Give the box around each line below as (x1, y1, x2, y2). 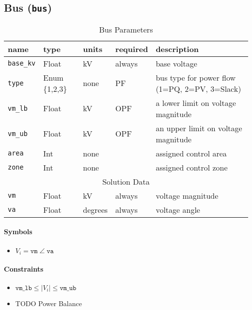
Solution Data (102, 175, 150, 187)
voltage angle (156, 204, 200, 215)
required (115, 43, 148, 54)
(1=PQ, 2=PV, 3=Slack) (156, 83, 241, 94)
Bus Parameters (99, 23, 153, 35)
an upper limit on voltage (156, 122, 242, 134)
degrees (83, 204, 108, 215)
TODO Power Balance (15, 298, 82, 308)
